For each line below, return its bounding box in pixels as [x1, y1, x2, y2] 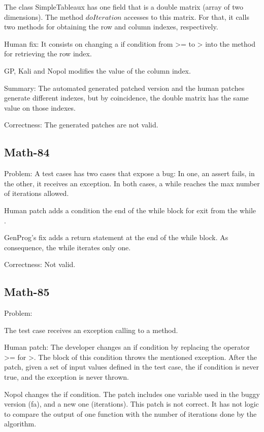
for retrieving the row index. [4, 48, 92, 59]
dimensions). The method [4, 11, 84, 22]
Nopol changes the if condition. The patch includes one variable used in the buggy [4, 388, 260, 399]
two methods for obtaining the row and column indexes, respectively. [4, 21, 218, 32]
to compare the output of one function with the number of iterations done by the [4, 408, 257, 419]
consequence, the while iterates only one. [4, 242, 131, 252]
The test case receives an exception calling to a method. [4, 324, 178, 335]
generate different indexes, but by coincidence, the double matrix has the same [4, 92, 249, 103]
